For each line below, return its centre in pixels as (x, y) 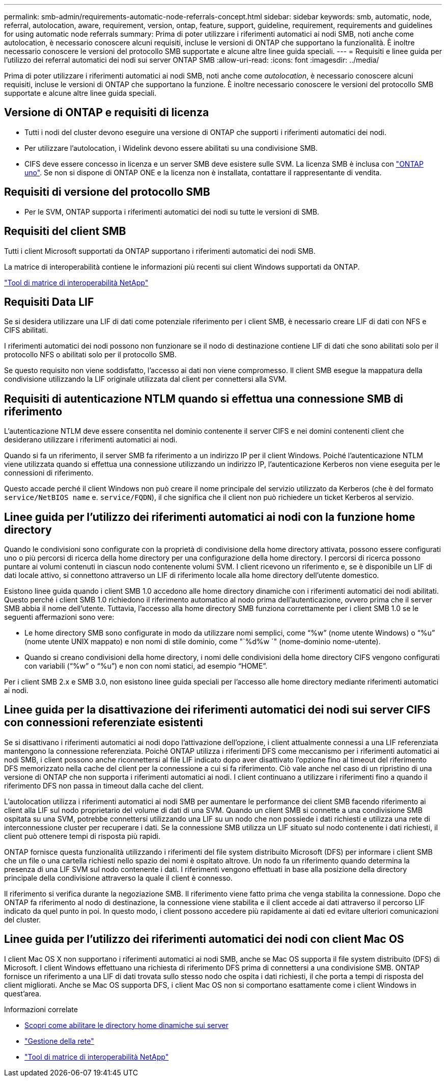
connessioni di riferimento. (49, 473)
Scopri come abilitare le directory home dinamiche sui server (127, 1025)
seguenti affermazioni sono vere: (59, 617)
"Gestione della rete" (59, 1041)
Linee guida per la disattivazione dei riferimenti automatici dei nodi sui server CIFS (217, 710)
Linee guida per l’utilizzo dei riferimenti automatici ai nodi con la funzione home (210, 517)
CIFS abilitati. (26, 330)
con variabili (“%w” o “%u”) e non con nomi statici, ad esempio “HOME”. (146, 666)
